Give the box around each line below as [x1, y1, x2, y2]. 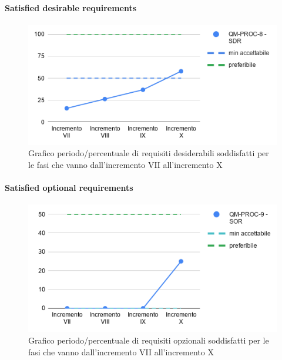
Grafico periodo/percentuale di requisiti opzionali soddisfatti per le [28, 334, 269, 346]
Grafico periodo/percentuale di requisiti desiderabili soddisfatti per [28, 147, 269, 159]
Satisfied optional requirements [5, 181, 133, 193]
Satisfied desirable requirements [5, 1, 137, 14]
